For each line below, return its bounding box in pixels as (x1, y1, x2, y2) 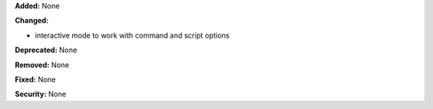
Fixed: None (14, 75, 56, 84)
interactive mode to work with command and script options (34, 30, 230, 40)
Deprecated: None (14, 45, 78, 55)
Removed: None (14, 60, 70, 70)
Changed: (14, 16, 49, 26)
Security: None (14, 89, 67, 99)
